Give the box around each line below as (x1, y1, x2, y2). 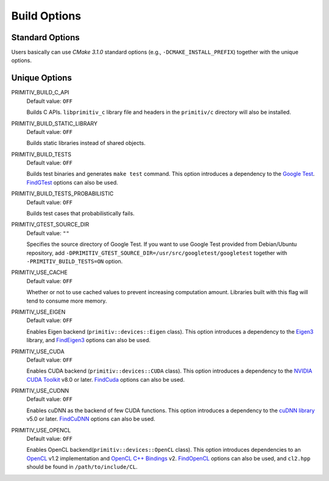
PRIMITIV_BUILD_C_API (11, 89, 69, 96)
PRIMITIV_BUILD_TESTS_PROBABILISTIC (11, 190, 114, 197)
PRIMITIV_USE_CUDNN (11, 387, 69, 395)
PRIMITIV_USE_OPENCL (11, 426, 71, 434)
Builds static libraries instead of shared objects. (26, 139, 146, 147)
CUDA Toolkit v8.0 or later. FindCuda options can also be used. (26, 376, 185, 383)
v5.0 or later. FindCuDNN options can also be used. (26, 415, 155, 423)
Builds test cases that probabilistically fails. (26, 210, 135, 217)
